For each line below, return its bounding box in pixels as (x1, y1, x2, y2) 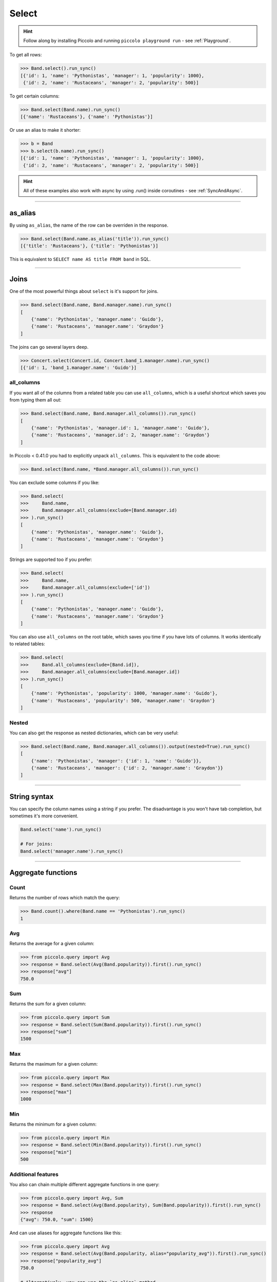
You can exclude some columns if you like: (9, 479, 100, 486)
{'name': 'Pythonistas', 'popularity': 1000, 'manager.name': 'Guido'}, (31, 690, 218, 696)
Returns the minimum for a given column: (9, 1121, 97, 1128)
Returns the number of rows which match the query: (9, 895, 120, 901)
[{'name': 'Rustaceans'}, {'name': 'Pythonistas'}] (20, 114, 153, 120)
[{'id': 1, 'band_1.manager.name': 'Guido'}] (20, 365, 137, 371)
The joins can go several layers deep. (9, 344, 89, 350)
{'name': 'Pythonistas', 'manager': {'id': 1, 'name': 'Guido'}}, (31, 758, 202, 764)
